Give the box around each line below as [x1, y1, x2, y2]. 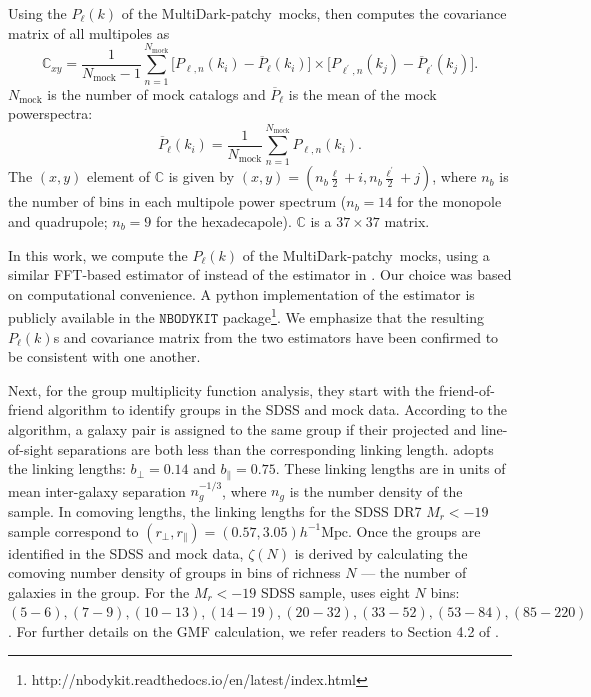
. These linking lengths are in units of [275, 458, 506, 479]
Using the [8, 3, 67, 23]
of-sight [8, 438, 54, 459]
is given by [168, 166, 235, 187]
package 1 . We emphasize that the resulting [222, 304, 484, 328]
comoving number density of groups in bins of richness [8, 562, 341, 583]
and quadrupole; [8, 211, 108, 232]
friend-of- [438, 379, 495, 400]
